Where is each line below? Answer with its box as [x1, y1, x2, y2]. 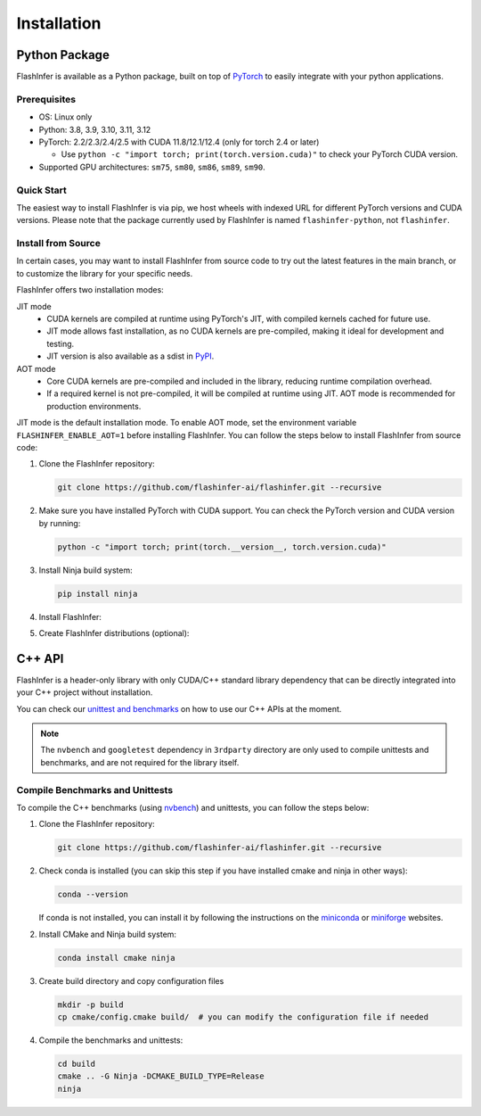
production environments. [46, 401, 142, 411]
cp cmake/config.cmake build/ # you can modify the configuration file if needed [57, 1013, 429, 1022]
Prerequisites [16, 93, 76, 105]
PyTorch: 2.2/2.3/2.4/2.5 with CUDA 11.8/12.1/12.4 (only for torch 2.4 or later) [38, 136, 320, 147]
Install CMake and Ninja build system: [38, 929, 177, 939]
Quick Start [16, 184, 67, 196]
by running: [38, 517, 81, 528]
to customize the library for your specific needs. [16, 268, 193, 278]
